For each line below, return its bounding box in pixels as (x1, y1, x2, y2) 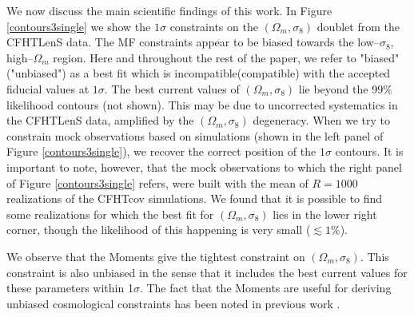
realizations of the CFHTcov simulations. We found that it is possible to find (6, 190, 383, 207)
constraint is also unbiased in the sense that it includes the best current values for (6, 264, 408, 280)
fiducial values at (6, 80, 90, 97)
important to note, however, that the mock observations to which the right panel (6, 158, 402, 175)
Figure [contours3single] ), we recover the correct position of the (6, 143, 316, 160)
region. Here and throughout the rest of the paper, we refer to (53, 49, 356, 65)
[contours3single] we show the (6, 18, 151, 34)
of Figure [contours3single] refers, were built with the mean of (6, 174, 309, 191)
